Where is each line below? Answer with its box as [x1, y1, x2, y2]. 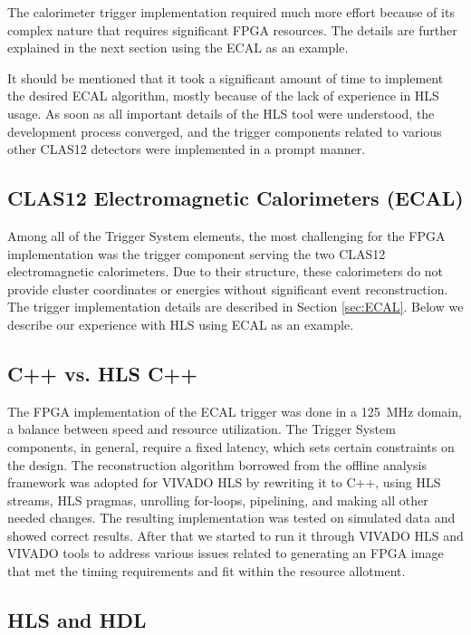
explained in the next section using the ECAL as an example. [7, 38, 349, 57]
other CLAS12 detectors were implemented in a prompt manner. [7, 140, 366, 159]
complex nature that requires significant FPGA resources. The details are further [7, 20, 457, 39]
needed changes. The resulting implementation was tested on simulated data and [7, 508, 456, 527]
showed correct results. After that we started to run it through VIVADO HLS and [7, 525, 464, 544]
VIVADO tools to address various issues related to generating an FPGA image [7, 544, 444, 563]
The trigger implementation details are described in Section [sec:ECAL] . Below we [7, 297, 464, 316]
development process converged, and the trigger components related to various [7, 121, 442, 140]
